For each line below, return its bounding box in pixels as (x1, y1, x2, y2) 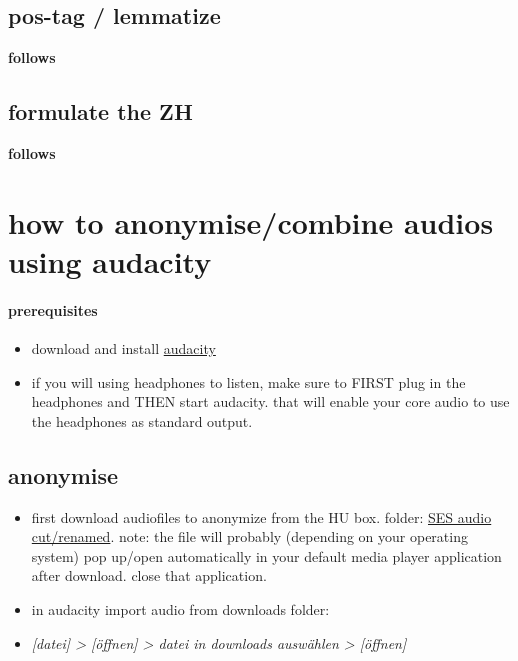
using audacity (8, 240, 212, 281)
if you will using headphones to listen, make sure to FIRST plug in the (31, 371, 466, 392)
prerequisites (8, 299, 98, 320)
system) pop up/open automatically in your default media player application (31, 545, 502, 566)
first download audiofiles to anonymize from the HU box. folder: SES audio (31, 506, 492, 527)
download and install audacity (31, 337, 216, 358)
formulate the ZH (8, 96, 193, 127)
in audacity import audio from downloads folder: (31, 598, 330, 619)
